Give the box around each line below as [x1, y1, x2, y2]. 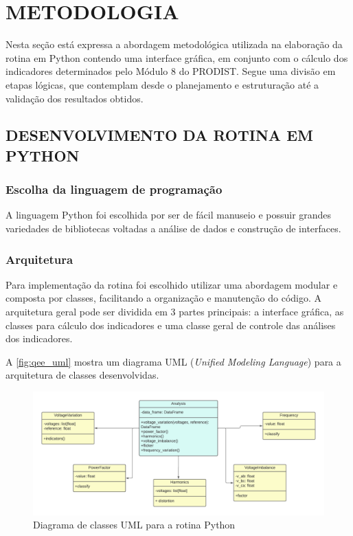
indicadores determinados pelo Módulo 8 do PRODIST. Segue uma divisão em [5, 64, 336, 78]
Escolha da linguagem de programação [5, 181, 223, 198]
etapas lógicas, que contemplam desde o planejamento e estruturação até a [5, 77, 319, 91]
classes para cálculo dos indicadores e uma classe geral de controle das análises [5, 317, 336, 332]
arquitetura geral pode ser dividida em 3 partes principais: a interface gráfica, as [5, 304, 344, 319]
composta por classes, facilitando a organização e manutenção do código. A [5, 291, 322, 305]
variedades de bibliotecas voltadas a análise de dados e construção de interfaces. [5, 221, 341, 236]
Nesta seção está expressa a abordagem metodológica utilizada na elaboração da [5, 37, 343, 52]
